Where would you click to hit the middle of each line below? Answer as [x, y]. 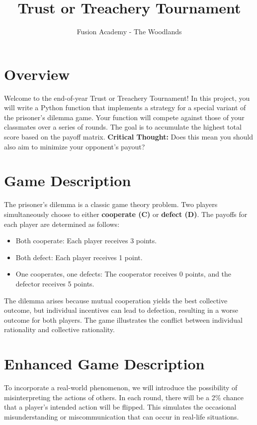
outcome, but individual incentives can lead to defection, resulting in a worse [121, 310]
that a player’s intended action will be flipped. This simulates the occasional [120, 407]
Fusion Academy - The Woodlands [129, 32]
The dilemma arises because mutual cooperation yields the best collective [116, 300]
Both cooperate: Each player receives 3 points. [86, 241]
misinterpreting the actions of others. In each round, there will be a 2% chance [124, 397]
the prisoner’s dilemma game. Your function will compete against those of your [124, 117]
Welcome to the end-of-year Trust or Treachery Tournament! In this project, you [127, 98]
